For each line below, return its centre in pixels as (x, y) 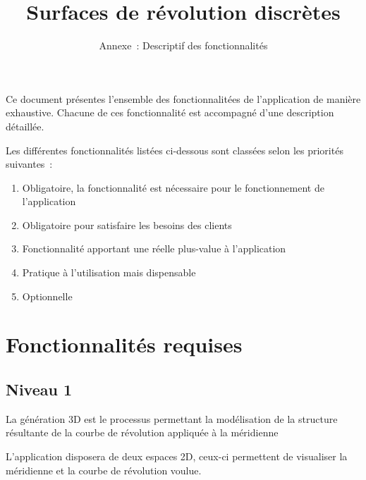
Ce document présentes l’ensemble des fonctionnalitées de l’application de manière (183, 98)
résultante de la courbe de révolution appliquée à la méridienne (142, 432)
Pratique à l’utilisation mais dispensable (109, 272)
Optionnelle (47, 296)
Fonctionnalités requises (124, 344)
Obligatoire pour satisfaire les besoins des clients (127, 224)
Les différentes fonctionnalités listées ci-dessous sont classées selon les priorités (175, 150)
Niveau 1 (39, 389)
